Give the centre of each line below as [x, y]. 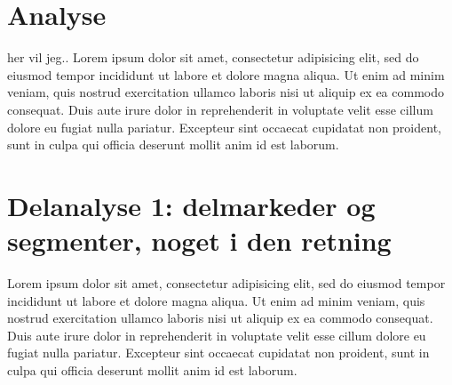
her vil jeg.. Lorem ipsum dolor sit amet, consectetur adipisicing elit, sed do [213, 57]
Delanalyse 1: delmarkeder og [191, 205]
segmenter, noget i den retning [199, 241]
